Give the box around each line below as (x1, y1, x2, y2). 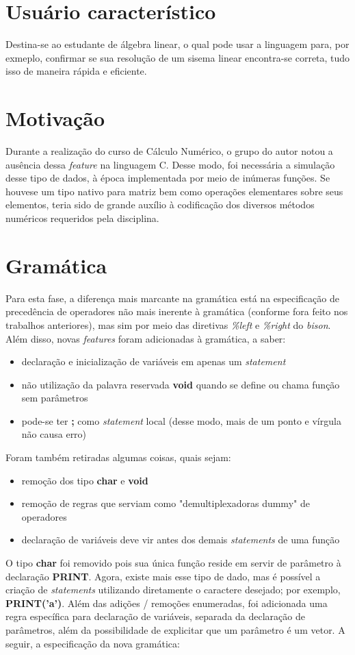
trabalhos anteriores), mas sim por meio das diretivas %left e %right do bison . (5, 317, 331, 332)
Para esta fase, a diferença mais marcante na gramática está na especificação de (5, 291, 339, 305)
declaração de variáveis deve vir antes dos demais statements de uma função (21, 532, 340, 547)
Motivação (5, 104, 105, 132)
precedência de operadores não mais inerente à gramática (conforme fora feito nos (5, 304, 348, 319)
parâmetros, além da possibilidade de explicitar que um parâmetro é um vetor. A (5, 623, 345, 637)
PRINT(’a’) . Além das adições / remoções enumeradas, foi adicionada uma (5, 595, 328, 610)
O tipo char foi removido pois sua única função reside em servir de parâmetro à (5, 556, 341, 570)
